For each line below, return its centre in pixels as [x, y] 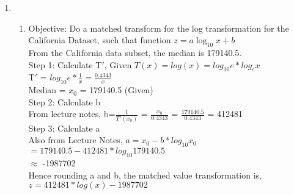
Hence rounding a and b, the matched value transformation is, [145, 175]
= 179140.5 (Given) [116, 90]
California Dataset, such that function [100, 40]
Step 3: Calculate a [64, 128]
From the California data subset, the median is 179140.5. [135, 52]
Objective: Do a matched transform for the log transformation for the [159, 28]
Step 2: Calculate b [64, 101]
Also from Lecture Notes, [75, 140]
